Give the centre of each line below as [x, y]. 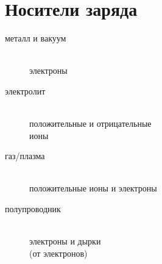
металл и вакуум [36, 38]
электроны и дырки [65, 241]
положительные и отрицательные [90, 123]
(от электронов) [58, 253]
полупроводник [33, 209]
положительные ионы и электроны [93, 188]
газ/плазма [25, 156]
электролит [25, 91]
